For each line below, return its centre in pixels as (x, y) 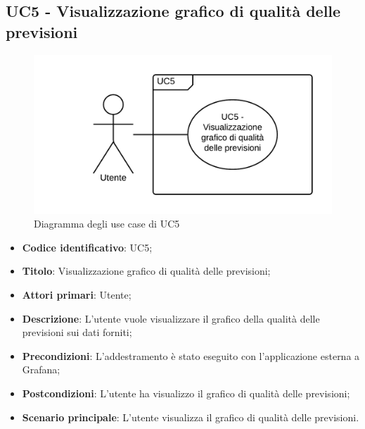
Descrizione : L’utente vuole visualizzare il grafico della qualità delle (171, 318)
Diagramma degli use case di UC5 (107, 224)
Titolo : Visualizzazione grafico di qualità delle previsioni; (146, 271)
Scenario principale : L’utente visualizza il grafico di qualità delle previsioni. (191, 417)
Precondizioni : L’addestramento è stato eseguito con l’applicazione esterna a (191, 355)
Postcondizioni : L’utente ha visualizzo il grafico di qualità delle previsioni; (186, 393)
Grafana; (41, 369)
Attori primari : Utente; (77, 295)
